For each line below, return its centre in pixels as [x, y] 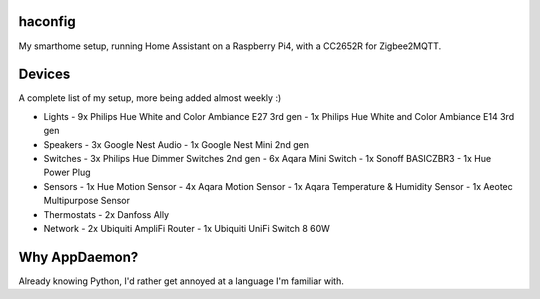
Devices [44, 74]
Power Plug [67, 172]
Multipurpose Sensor [86, 201]
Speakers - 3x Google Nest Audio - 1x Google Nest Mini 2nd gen [176, 144]
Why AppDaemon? [78, 256]
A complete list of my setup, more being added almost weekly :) [150, 98]
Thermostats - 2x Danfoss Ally [106, 214]
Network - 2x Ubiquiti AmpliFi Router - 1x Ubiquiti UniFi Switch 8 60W [186, 228]
